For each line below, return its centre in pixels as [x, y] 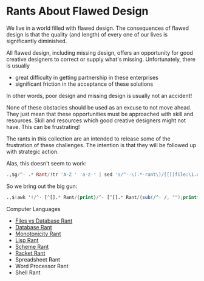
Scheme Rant [32, 246]
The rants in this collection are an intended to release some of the [89, 139]
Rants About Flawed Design [77, 11]
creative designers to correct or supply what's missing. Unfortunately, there [101, 59]
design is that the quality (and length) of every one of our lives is [87, 34]
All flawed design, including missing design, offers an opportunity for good [100, 52]
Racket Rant [30, 253]
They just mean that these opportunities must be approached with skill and [100, 114]
